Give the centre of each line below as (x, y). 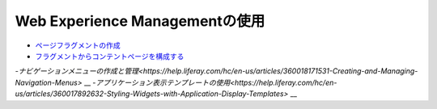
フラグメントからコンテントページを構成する (110, 56)
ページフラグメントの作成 (78, 45)
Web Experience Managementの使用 (140, 21)
